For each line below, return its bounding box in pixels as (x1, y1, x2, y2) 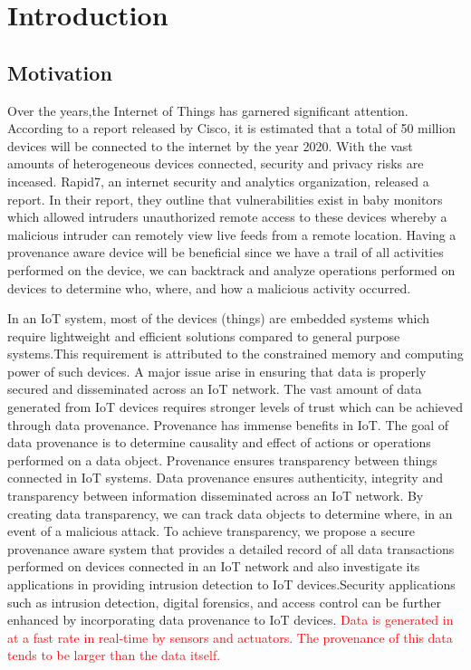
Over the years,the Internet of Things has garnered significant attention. (7, 100, 409, 120)
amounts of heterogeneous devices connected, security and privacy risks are (7, 154, 424, 173)
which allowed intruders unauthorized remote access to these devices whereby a (7, 207, 447, 226)
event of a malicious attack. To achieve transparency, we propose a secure (7, 522, 415, 541)
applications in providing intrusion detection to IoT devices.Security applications (7, 575, 456, 594)
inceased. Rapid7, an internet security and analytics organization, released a (7, 171, 429, 190)
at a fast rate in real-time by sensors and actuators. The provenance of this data (7, 627, 453, 646)
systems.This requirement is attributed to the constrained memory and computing (7, 344, 464, 363)
